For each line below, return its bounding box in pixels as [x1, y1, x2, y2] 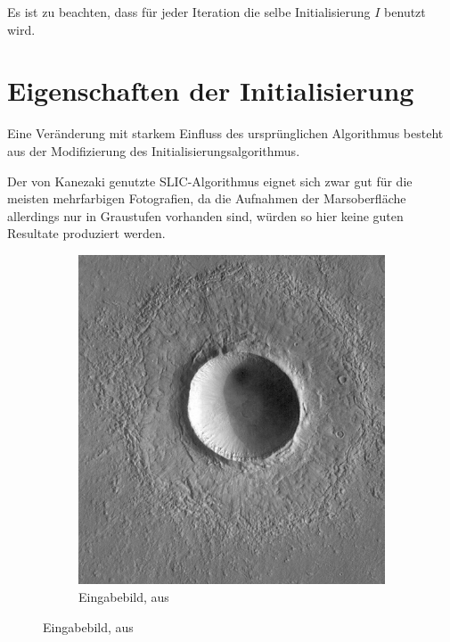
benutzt [384, 3, 426, 21]
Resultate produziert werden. [7, 224, 166, 243]
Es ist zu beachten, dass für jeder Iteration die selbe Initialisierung [7, 3, 371, 21]
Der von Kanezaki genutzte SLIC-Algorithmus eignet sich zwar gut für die [7, 171, 413, 190]
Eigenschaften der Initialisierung [7, 72, 414, 109]
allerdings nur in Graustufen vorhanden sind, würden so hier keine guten [7, 206, 404, 225]
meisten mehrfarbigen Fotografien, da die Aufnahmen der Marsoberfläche [7, 189, 406, 208]
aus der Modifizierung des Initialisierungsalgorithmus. [7, 141, 300, 160]
